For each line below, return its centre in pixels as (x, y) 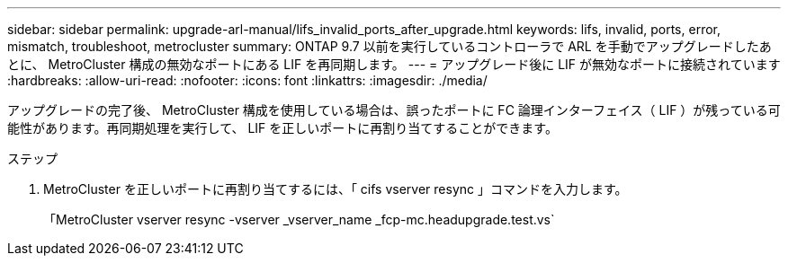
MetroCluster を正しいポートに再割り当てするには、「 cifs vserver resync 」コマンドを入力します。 (336, 189)
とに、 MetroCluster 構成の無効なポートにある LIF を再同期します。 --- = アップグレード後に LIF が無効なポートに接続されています (394, 64)
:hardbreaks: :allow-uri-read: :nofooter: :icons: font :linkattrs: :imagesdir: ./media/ (247, 80)
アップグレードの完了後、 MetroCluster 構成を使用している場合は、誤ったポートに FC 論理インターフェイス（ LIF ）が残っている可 (394, 110)
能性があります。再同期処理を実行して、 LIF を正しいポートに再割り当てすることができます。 (282, 128)
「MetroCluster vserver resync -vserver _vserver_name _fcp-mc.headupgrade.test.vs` (299, 219)
